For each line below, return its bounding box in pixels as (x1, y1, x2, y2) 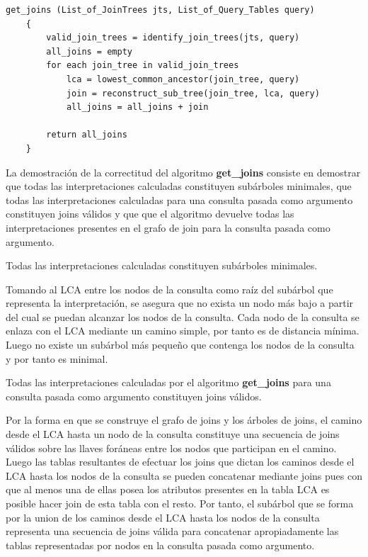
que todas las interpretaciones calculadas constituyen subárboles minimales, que (6, 179, 352, 193)
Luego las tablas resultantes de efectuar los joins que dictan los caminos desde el (6, 454, 355, 469)
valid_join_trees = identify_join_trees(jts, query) (46, 33, 300, 43)
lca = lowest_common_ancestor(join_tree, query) (66, 74, 300, 84)
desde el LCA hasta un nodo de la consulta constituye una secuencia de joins (6, 427, 340, 441)
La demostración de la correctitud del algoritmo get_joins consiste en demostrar (6, 164, 361, 179)
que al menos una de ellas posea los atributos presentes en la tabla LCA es (6, 482, 330, 497)
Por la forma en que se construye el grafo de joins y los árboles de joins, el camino (6, 412, 362, 427)
